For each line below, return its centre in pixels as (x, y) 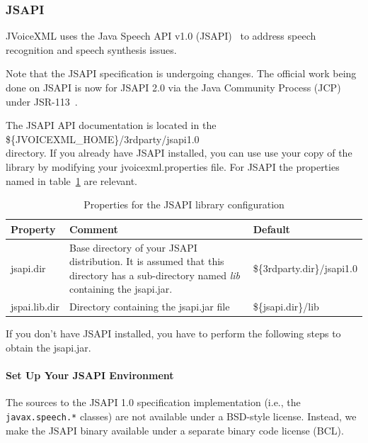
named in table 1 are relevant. (71, 180)
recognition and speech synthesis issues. (91, 49)
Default (271, 229)
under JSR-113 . (42, 101)
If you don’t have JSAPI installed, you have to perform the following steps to (173, 333)
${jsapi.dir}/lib (286, 307)
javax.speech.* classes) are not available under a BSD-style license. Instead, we (181, 416)
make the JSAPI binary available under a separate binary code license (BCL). (175, 430)
